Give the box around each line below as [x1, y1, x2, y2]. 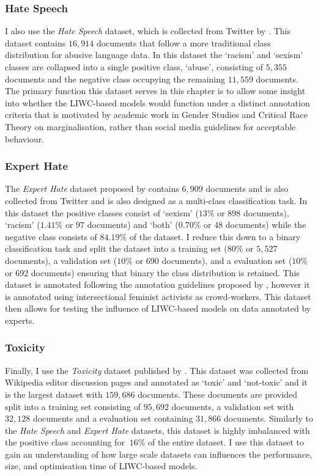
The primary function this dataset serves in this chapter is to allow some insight [5, 84, 306, 97]
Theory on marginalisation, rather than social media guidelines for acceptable [5, 120, 296, 133]
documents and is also [205, 182, 289, 195]
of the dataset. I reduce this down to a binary [129, 230, 301, 243]
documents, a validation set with [171, 400, 294, 412]
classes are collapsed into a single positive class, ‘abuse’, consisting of [5, 60, 264, 73]
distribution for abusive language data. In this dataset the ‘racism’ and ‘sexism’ [5, 48, 303, 61]
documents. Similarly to [223, 412, 313, 425]
